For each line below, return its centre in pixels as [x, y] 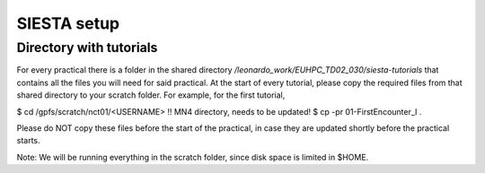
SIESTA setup [68, 23]
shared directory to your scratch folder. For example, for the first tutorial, [151, 95]
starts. [28, 141]
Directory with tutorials [87, 48]
